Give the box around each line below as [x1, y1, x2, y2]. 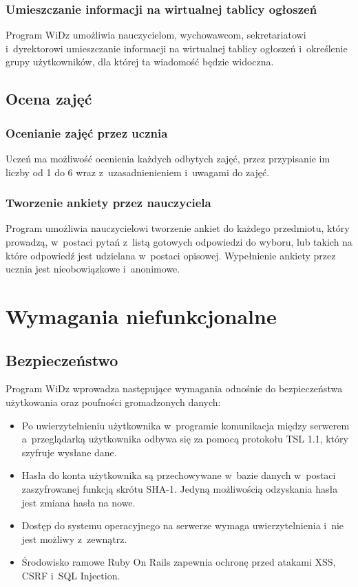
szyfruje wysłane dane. [21, 445, 117, 459]
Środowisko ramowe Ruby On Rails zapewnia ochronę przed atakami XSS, [21, 555, 336, 569]
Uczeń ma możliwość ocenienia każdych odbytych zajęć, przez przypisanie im [6, 151, 330, 165]
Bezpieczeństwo [6, 349, 118, 370]
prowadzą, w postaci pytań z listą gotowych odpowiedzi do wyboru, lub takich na [6, 235, 352, 248]
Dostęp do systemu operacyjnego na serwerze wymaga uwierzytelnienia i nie [21, 518, 344, 533]
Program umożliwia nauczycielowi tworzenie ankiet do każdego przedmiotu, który [6, 221, 350, 235]
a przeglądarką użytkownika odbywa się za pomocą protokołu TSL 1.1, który [21, 431, 348, 446]
